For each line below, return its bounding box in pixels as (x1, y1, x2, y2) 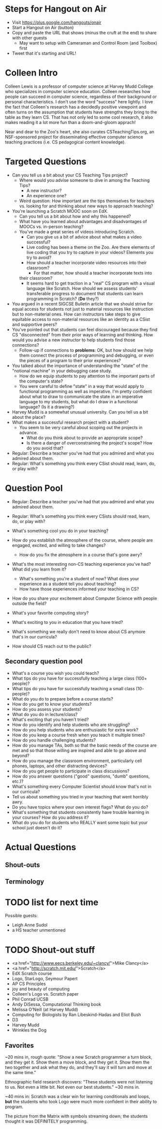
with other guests (12, 35, 47, 41)
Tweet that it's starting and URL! (12, 50, 76, 56)
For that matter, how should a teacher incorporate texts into (33, 270, 152, 276)
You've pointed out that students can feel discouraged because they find (12, 326, 158, 333)
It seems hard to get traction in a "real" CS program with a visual (26, 280, 155, 286)
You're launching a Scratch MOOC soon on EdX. (12, 208, 108, 214)
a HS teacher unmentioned (12, 927, 66, 933)
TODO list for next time (5, 897, 99, 907)
